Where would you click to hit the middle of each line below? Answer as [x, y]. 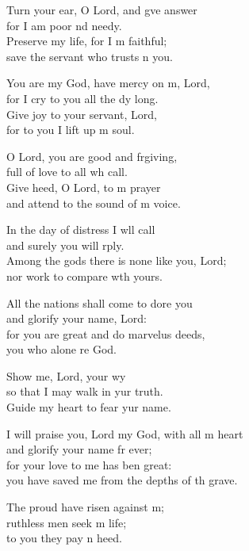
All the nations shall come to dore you [100, 302]
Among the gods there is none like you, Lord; [117, 260]
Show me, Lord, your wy [66, 375]
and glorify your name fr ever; [79, 449]
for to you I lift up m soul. [71, 130]
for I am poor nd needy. [64, 25]
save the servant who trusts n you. [90, 56]
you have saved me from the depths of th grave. [122, 480]
